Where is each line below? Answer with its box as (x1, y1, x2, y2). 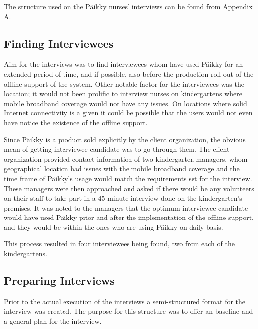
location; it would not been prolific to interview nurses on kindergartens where (4, 88, 242, 99)
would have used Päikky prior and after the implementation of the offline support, (4, 212, 254, 222)
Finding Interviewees (4, 35, 114, 51)
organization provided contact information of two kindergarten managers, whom (4, 153, 248, 164)
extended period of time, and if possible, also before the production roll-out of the (4, 68, 254, 79)
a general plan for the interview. (4, 316, 102, 326)
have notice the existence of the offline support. (4, 117, 148, 127)
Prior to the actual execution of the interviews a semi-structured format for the (4, 296, 246, 306)
